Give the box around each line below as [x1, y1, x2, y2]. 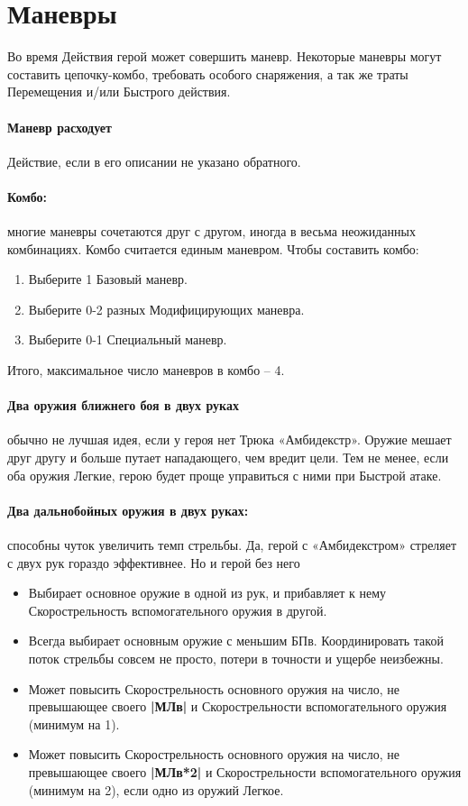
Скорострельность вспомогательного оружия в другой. [28, 600, 327, 619]
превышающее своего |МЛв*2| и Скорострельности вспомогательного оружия [28, 762, 462, 781]
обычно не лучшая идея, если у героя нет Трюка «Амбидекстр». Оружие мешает [7, 430, 452, 449]
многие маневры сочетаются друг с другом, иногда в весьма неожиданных [7, 222, 416, 241]
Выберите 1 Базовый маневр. [28, 270, 188, 289]
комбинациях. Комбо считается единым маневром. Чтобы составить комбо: [7, 239, 419, 258]
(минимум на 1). [28, 714, 120, 733]
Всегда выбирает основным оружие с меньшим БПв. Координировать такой [28, 631, 444, 650]
